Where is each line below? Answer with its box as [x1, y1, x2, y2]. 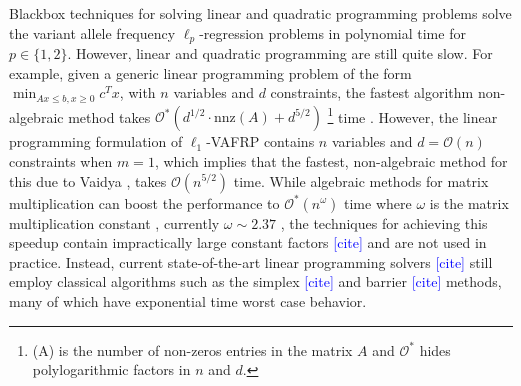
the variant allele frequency [9, 22, 176, 43]
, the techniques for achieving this [280, 212, 488, 233]
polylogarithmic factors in [32, 359, 191, 380]
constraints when [9, 150, 113, 171]
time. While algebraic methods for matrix [233, 170, 489, 191]
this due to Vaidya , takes [9, 170, 167, 191]
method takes [68, 106, 151, 127]
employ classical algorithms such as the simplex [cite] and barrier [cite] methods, [9, 271, 502, 292]
